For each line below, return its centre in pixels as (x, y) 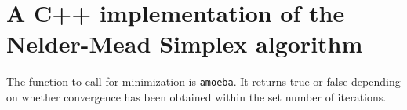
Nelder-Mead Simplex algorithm (185, 44)
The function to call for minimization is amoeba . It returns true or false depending (203, 81)
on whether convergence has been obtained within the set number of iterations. (196, 96)
